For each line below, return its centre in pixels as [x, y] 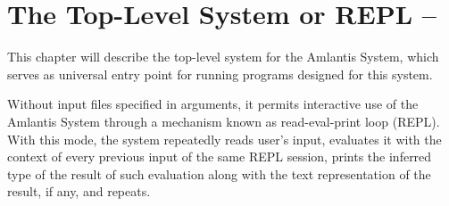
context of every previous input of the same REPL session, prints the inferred [220, 157]
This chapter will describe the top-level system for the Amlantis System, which [223, 57]
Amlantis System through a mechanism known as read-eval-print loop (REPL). [224, 121]
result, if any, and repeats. [79, 191]
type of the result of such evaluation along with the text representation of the [219, 173]
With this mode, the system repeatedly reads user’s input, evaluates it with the [224, 139]
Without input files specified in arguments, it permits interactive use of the [213, 104]
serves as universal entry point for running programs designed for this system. [220, 74]
